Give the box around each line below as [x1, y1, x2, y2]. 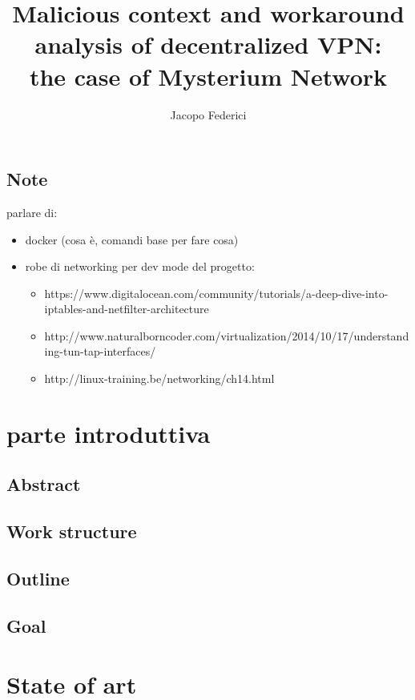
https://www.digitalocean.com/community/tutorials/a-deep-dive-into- [44, 284, 389, 301]
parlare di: [6, 203, 58, 220]
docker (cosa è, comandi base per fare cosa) [25, 231, 239, 247]
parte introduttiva [6, 416, 211, 449]
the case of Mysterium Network [29, 59, 388, 92]
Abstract [6, 472, 81, 497]
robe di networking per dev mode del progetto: [25, 258, 255, 275]
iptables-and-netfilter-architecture [44, 300, 209, 317]
